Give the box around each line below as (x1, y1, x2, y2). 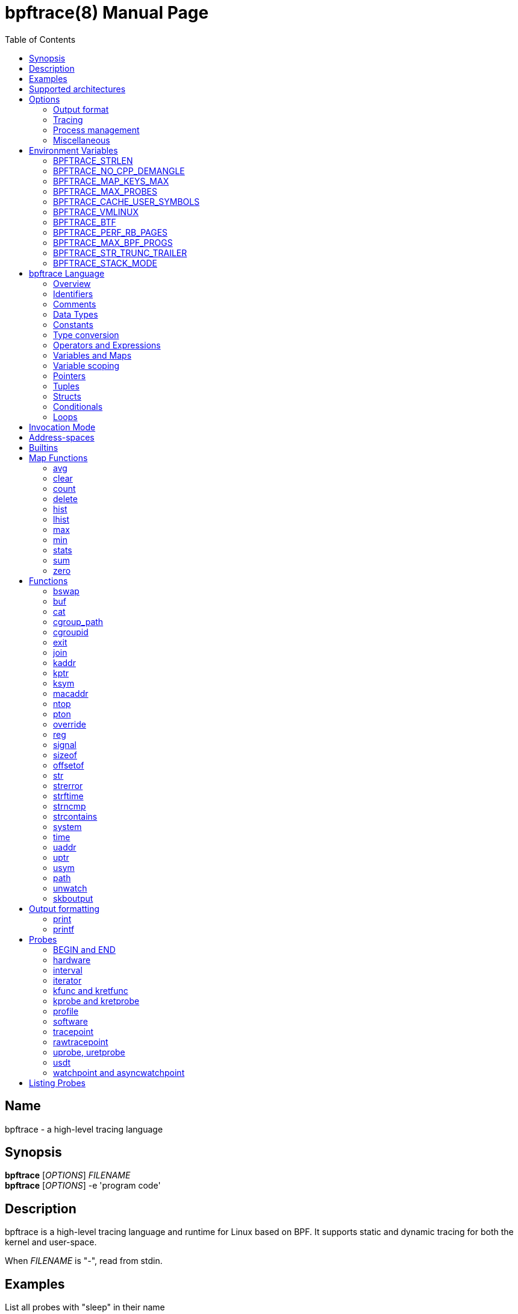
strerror (53, 780, 83, 791)
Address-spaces (29, 432, 95, 442)
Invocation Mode (29, 421, 96, 432)
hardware (53, 954, 91, 965)
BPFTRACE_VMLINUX (53, 206, 139, 217)
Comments (53, 298, 96, 309)
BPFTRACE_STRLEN (53, 155, 133, 166)
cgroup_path (53, 616, 104, 627)
